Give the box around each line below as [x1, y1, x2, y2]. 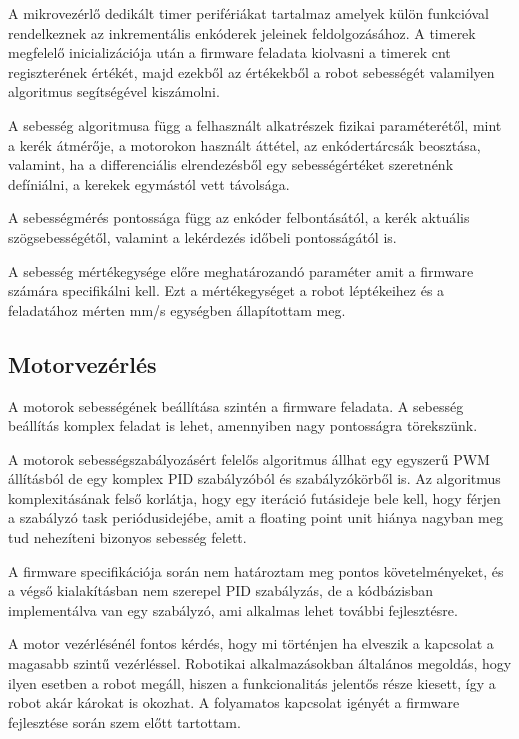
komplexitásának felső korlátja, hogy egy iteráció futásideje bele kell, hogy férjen [8, 487, 501, 508]
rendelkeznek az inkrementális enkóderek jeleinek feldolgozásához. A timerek [8, 22, 476, 43]
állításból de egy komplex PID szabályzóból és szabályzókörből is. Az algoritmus [8, 468, 501, 489]
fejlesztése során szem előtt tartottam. [8, 711, 241, 732]
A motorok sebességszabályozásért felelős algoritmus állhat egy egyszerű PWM [8, 448, 490, 469]
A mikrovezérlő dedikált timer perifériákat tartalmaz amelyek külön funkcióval [8, 3, 489, 23]
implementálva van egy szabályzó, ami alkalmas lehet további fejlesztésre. [8, 599, 458, 620]
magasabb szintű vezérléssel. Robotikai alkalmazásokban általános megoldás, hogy [8, 653, 512, 674]
